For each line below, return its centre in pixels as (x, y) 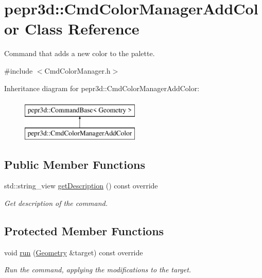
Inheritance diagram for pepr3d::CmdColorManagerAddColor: (102, 88)
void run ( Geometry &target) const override (74, 252)
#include (19, 70)
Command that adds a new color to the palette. (80, 53)
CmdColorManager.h (77, 70)
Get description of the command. (56, 203)
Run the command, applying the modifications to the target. (98, 270)
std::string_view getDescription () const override (81, 186)
